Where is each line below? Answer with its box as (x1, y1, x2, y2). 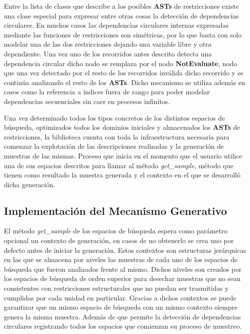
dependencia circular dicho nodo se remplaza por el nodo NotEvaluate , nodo (4, 58, 237, 68)
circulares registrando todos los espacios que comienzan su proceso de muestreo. (4, 321, 242, 331)
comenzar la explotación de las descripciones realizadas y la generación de (4, 141, 224, 151)
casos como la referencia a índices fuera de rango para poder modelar (4, 87, 210, 97)
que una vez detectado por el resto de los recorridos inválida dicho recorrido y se (4, 68, 244, 78)
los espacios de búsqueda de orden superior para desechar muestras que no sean (4, 273, 241, 283)
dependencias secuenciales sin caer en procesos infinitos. (4, 96, 170, 106)
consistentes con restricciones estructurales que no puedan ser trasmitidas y (4, 283, 229, 293)
